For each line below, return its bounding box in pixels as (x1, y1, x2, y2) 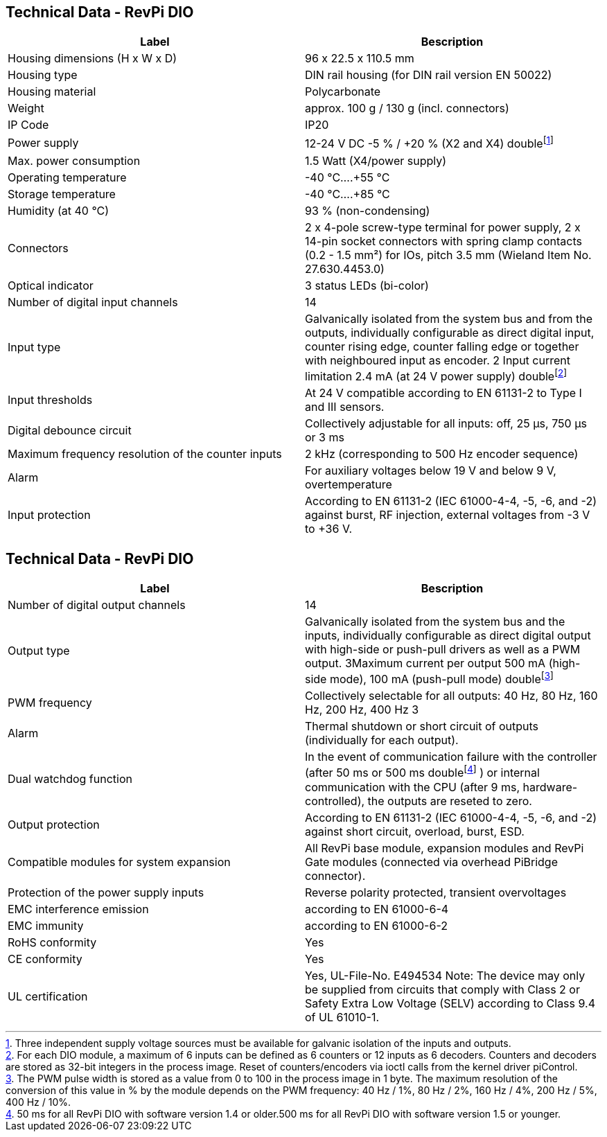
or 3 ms (305, 430, 344, 445)
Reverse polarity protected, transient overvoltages (305, 885, 567, 899)
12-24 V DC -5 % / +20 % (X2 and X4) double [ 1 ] (305, 134, 554, 151)
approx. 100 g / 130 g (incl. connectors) (305, 101, 509, 116)
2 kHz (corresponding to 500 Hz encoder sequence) (305, 447, 579, 461)
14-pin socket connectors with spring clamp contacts (305, 233, 582, 248)
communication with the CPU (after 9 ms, (305, 779, 520, 794)
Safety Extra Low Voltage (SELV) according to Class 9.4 (305, 996, 595, 1010)
